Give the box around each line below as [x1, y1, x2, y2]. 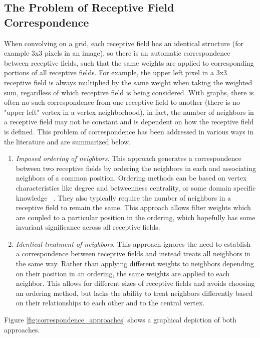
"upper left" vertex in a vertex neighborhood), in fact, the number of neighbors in [4, 106, 254, 117]
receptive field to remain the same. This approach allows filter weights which [16, 202, 251, 213]
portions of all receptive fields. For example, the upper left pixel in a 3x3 [4, 67, 227, 78]
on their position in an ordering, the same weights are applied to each [16, 268, 230, 278]
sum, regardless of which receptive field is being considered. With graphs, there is [4, 87, 254, 97]
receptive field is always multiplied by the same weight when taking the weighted [4, 77, 252, 87]
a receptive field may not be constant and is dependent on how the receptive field [4, 116, 254, 127]
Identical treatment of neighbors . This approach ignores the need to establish [16, 238, 251, 249]
